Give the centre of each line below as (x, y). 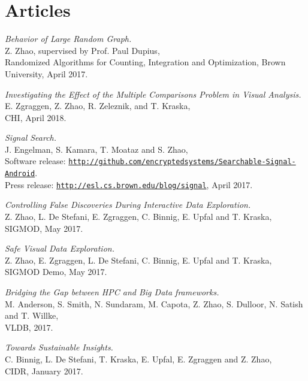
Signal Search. (31, 137)
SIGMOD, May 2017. (44, 228)
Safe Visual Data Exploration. (60, 248)
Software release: (35, 161)
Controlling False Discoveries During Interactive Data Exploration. (128, 205)
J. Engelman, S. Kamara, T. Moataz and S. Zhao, (96, 149)
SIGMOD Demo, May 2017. (56, 272)
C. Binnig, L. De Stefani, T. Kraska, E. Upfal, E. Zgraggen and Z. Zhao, (138, 359)
